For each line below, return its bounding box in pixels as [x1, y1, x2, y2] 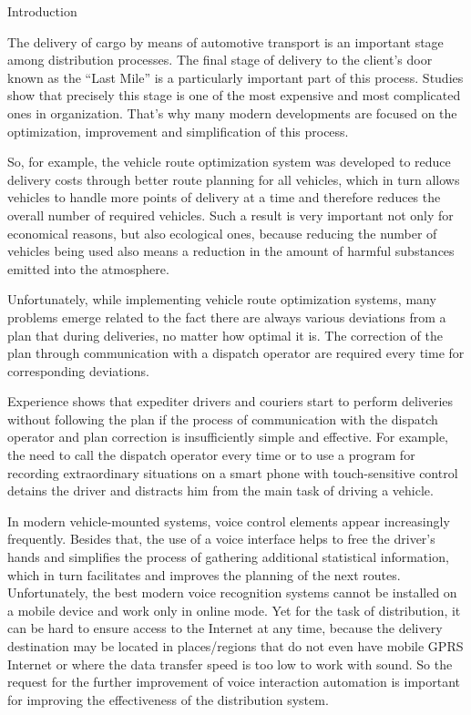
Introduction [7, 2, 77, 20]
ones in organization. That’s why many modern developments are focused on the [7, 103, 457, 122]
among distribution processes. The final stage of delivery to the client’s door [7, 50, 433, 69]
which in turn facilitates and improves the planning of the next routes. [7, 565, 401, 584]
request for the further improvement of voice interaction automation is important [7, 672, 461, 691]
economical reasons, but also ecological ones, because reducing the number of [7, 223, 437, 242]
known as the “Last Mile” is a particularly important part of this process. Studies [7, 67, 464, 87]
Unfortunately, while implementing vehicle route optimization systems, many [7, 290, 436, 309]
